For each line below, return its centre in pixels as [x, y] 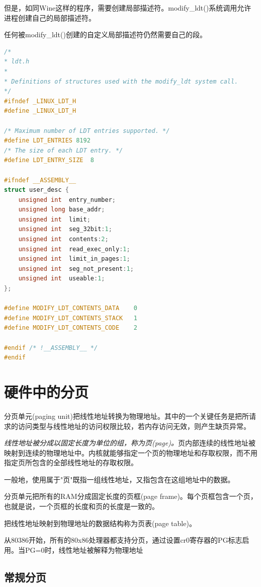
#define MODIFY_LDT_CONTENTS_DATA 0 [71, 308]
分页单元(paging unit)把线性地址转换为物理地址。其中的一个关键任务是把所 [126, 416]
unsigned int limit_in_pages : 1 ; [74, 259]
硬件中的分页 [47, 391]
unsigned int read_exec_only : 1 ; [74, 249]
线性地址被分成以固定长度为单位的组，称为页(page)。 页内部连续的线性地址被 [130, 443]
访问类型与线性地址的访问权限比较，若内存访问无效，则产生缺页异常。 [134, 426]
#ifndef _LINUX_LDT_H [40, 101]
